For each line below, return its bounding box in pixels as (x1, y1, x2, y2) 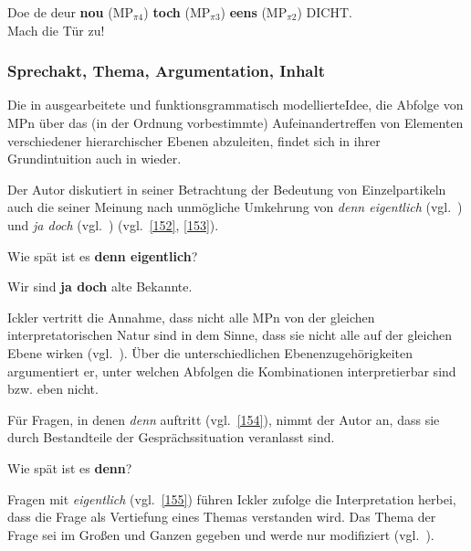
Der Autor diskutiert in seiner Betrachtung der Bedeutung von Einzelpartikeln (7, 179, 446, 198)
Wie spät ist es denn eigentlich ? (7, 246, 198, 265)
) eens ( (220, 3, 267, 21)
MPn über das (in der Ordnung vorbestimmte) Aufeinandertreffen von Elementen (7, 113, 464, 132)
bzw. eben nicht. (7, 379, 99, 398)
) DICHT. (297, 3, 352, 21)
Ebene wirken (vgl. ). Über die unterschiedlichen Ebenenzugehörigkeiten (7, 343, 413, 362)
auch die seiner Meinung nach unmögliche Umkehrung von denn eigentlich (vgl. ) (7, 197, 463, 217)
